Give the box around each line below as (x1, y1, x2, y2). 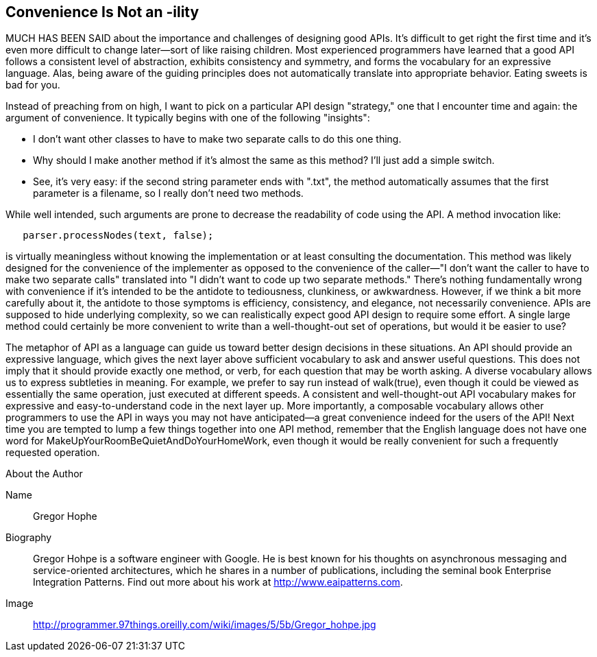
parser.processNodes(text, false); (23, 230, 214, 241)
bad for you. (5, 79, 60, 91)
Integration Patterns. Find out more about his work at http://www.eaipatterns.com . (33, 576, 403, 588)
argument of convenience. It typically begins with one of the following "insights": (5, 112, 370, 124)
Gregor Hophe (33, 510, 97, 523)
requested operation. (5, 446, 100, 459)
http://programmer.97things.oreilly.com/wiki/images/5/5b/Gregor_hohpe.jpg (33, 619, 376, 631)
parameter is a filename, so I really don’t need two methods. (33, 187, 304, 200)
